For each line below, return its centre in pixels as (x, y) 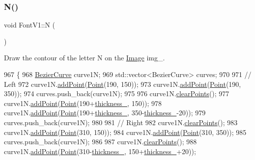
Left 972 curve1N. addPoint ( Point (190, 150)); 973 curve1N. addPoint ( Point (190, (123, 84)
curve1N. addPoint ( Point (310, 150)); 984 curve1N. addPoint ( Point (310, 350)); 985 (125, 132)
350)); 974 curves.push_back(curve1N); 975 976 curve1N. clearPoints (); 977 (117, 93)
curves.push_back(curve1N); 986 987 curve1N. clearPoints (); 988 (100, 142)
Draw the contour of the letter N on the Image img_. (85, 58)
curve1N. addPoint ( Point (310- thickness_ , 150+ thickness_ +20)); (100, 151)
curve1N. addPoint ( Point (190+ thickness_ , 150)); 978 (83, 103)
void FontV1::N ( (30, 25)
